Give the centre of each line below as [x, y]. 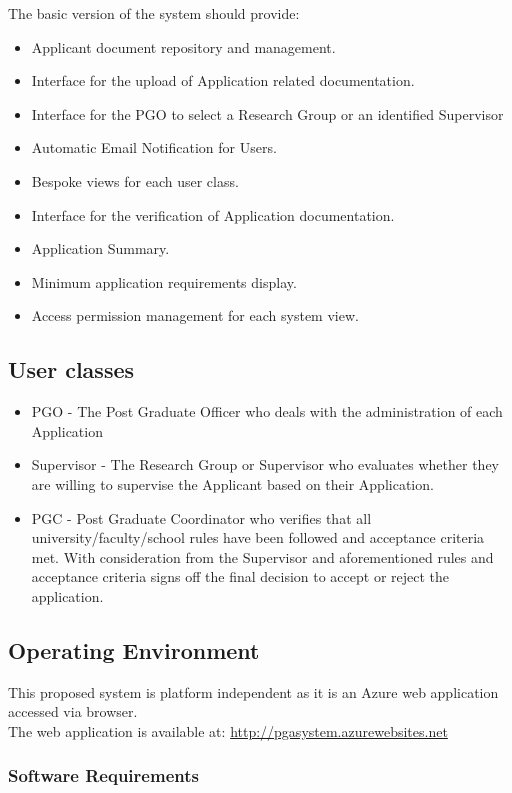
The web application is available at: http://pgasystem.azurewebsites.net [228, 730]
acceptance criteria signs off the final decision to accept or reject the [240, 576]
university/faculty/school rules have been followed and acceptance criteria [258, 537]
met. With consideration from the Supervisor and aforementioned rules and [262, 556]
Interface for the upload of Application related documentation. [223, 80]
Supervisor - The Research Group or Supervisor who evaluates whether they [265, 464]
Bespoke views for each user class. [135, 180]
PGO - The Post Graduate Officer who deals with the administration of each [267, 411]
